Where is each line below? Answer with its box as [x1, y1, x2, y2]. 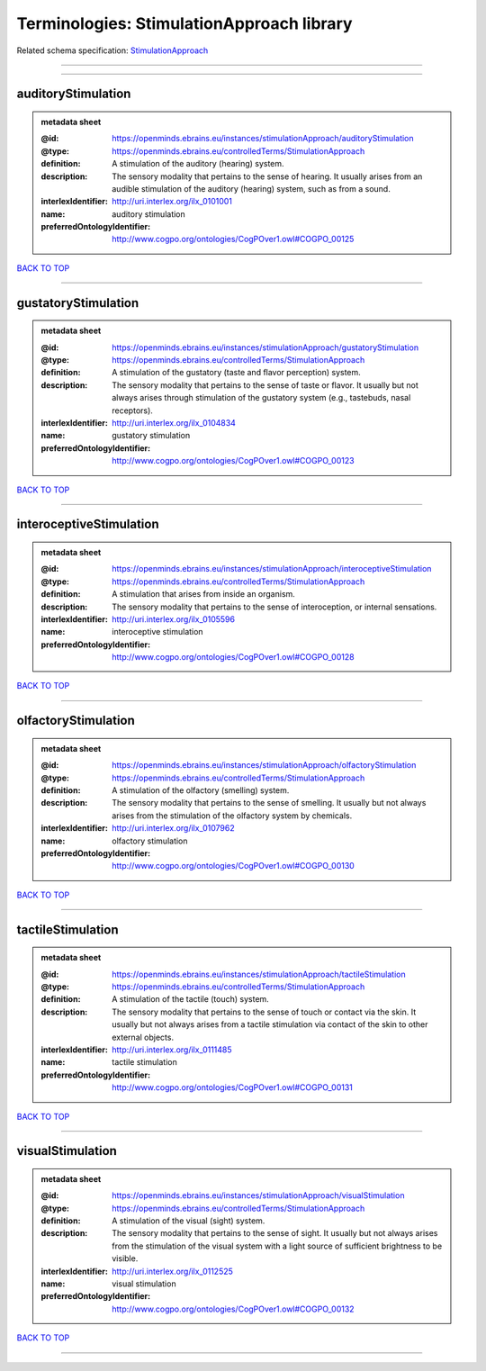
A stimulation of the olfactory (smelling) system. [112, 785, 290, 796]
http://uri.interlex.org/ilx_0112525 [112, 1266, 234, 1276]
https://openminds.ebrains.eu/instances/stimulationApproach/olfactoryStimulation [112, 760, 417, 771]
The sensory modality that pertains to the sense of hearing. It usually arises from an [112, 171, 423, 182]
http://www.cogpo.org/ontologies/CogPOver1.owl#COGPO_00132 [112, 1303, 355, 1314]
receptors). [112, 405, 153, 416]
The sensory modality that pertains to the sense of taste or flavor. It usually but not [112, 379, 418, 391]
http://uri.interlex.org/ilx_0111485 [112, 1044, 233, 1055]
